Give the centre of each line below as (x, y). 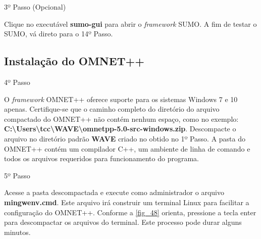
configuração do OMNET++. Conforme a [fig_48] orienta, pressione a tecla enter (130, 212)
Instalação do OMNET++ (74, 61)
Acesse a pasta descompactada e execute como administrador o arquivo (114, 192)
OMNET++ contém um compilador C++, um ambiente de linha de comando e (127, 148)
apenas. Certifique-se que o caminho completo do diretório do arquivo (112, 109)
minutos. (17, 232)
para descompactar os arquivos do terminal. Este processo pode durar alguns (123, 222)
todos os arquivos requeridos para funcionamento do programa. (101, 158)
